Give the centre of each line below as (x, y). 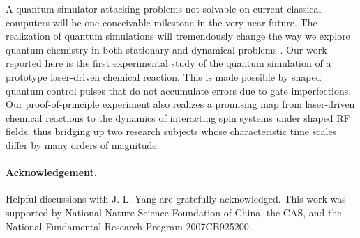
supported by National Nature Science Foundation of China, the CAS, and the (174, 212)
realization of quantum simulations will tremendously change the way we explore (178, 36)
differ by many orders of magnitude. (83, 144)
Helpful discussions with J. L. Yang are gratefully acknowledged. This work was (176, 199)
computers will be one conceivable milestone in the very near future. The (162, 22)
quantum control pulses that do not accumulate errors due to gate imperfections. (179, 90)
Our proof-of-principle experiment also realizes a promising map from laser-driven (180, 104)
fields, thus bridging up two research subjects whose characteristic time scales (171, 131)
